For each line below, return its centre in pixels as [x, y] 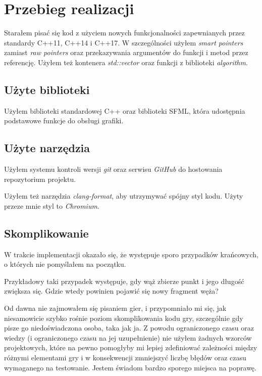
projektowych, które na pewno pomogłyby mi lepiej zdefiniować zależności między [131, 347]
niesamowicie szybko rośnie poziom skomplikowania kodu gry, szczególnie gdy [124, 318]
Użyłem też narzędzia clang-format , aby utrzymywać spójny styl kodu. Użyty [124, 196]
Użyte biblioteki [47, 89]
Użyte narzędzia [47, 148]
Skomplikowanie [46, 233]
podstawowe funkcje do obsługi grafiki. [64, 121]
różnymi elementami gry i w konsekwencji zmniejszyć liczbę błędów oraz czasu [125, 358]
